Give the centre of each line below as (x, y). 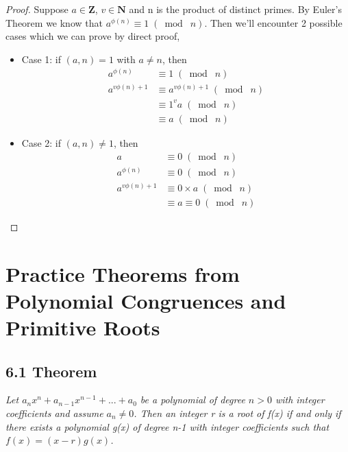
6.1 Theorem (51, 371)
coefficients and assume (54, 413)
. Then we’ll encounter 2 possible (273, 22)
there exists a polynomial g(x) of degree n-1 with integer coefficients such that (167, 426)
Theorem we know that (54, 22)
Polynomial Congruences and (146, 300)
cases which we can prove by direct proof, (93, 36)
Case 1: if (41, 59)
